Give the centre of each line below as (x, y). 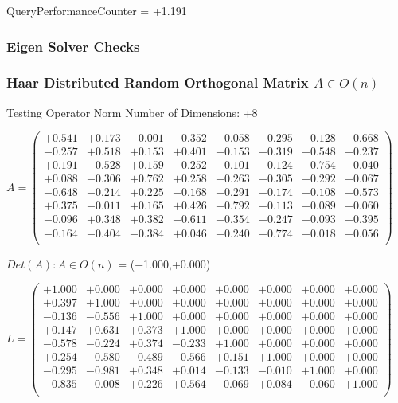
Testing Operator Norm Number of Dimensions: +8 (132, 112)
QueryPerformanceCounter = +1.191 (97, 10)
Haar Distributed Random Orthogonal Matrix (158, 82)
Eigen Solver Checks (73, 46)
